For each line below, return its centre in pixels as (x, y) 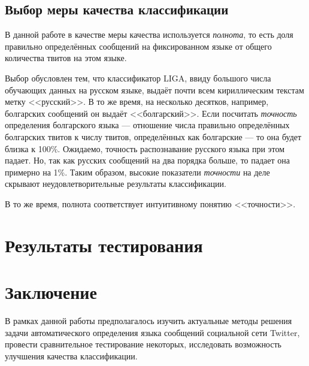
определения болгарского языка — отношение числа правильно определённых (147, 125)
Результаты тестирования (104, 245)
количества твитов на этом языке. (66, 58)
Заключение (51, 292)
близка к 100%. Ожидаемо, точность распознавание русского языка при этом (145, 148)
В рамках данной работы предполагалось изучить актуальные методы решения (149, 321)
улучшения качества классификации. (71, 356)
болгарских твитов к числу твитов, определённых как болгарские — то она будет (153, 136)
